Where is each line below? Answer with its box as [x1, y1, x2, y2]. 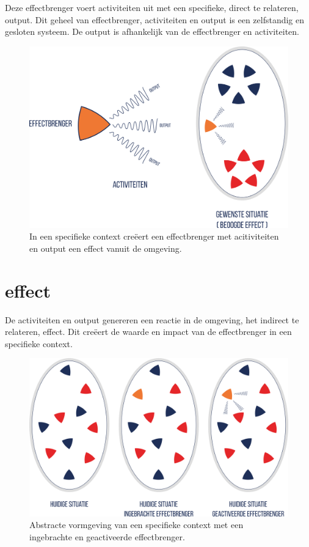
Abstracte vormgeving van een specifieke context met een [29, 518, 244, 531]
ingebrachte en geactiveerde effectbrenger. [29, 530, 185, 543]
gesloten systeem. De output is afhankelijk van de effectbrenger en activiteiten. [5, 25, 299, 38]
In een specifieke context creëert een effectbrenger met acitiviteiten [29, 230, 279, 243]
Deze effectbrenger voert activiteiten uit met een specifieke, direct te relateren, [5, 1, 299, 13]
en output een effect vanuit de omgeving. [29, 241, 182, 254]
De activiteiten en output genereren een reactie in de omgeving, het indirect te [5, 313, 299, 326]
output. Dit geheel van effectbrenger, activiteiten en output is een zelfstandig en [5, 13, 305, 26]
